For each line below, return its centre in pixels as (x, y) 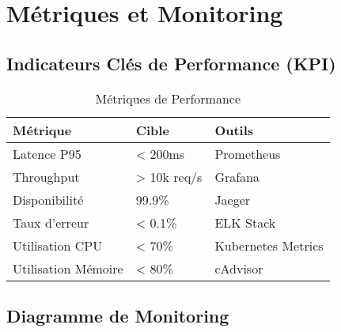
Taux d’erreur (51, 222)
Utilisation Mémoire (68, 268)
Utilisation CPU (58, 245)
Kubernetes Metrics (269, 245)
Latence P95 (47, 153)
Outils (234, 130)
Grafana (237, 176)
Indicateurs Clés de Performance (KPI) (171, 63)
